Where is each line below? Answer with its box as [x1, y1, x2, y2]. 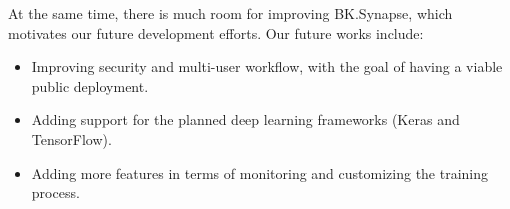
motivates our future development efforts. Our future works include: [8, 22, 424, 43]
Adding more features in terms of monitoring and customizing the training [31, 162, 489, 183]
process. [31, 182, 80, 203]
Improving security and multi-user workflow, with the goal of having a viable [31, 56, 503, 77]
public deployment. [31, 75, 149, 96]
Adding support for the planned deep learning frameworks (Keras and [31, 109, 460, 130]
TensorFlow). [31, 128, 112, 149]
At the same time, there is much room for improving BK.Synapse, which [8, 3, 453, 23]
